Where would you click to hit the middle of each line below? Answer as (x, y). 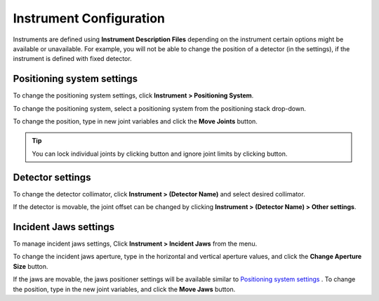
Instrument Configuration (89, 18)
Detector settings (52, 177)
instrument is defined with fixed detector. (73, 59)
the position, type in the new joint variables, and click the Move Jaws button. (124, 289)
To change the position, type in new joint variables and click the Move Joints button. (135, 121)
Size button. (31, 266)
